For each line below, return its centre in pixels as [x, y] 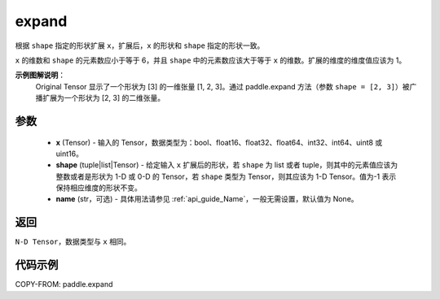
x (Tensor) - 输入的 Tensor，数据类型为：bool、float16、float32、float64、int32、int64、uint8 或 [219, 142]
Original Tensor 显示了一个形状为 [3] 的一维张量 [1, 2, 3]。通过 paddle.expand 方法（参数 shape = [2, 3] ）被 [223, 86]
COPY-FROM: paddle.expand [64, 284]
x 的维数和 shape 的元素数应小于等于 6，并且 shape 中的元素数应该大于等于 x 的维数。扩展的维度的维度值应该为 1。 [211, 60]
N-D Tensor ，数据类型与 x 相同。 [73, 242]
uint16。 [69, 154]
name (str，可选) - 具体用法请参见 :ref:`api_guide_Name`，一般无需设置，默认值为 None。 [207, 199]
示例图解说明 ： [40, 75]
